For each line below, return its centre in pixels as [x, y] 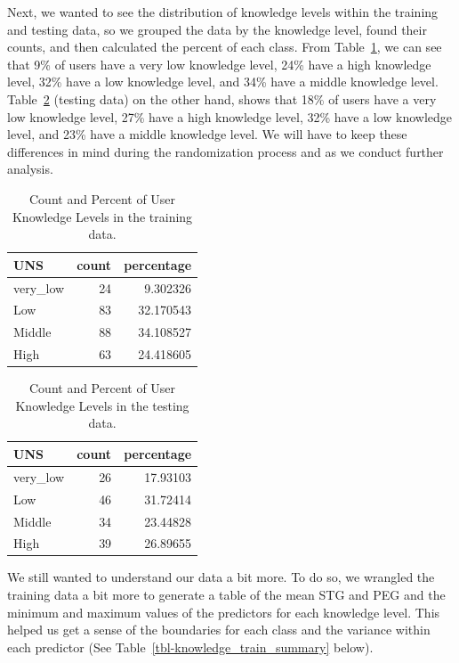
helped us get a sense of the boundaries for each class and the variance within [219, 630]
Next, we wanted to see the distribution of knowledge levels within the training [223, 12]
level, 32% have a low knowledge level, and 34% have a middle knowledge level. [223, 82]
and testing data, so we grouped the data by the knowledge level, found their [217, 29]
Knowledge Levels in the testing [102, 405]
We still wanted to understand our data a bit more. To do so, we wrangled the [221, 577]
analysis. [30, 169]
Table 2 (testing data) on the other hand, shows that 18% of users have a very [222, 98]
